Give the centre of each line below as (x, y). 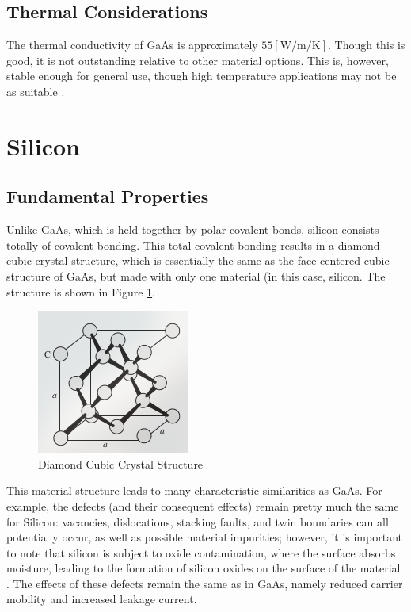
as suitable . (36, 91)
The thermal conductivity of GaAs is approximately (132, 45)
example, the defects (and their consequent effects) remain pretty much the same (203, 505)
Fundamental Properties (108, 196)
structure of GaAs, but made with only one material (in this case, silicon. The (196, 275)
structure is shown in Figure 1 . (81, 291)
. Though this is (366, 45)
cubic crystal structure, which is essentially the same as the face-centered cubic (198, 260)
